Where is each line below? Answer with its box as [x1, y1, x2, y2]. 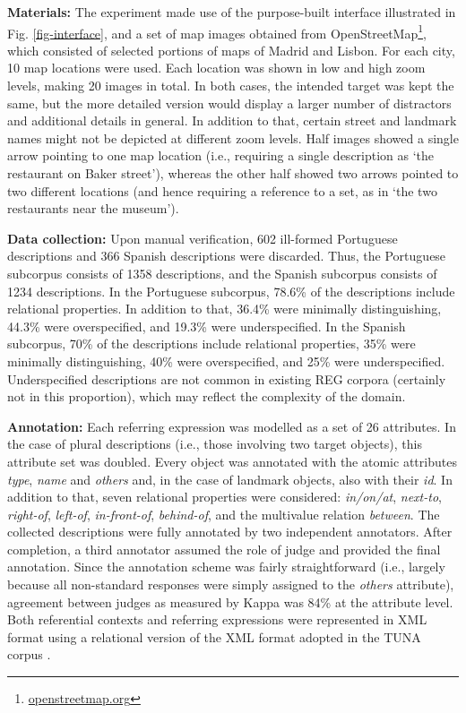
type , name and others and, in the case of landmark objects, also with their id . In [7, 469, 453, 488]
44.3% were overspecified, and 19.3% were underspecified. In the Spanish [7, 316, 406, 335]
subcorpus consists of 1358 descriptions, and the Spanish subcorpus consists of [7, 263, 437, 282]
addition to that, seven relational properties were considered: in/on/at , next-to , [7, 487, 442, 506]
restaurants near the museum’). [7, 199, 179, 218]
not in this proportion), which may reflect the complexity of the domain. [7, 387, 406, 406]
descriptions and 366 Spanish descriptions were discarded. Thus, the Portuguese [7, 246, 446, 265]
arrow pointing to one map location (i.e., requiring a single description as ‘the [7, 146, 435, 165]
